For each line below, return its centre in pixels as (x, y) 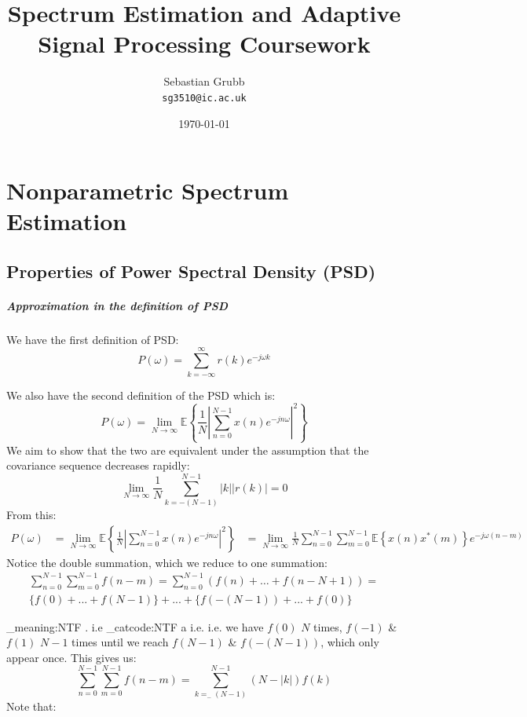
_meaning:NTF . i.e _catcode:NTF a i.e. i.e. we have (135, 626)
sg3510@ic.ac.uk (204, 98)
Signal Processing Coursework (204, 44)
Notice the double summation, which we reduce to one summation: (167, 562)
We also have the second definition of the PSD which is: (141, 395)
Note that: (31, 706)
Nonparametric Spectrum (148, 190)
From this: (31, 514)
